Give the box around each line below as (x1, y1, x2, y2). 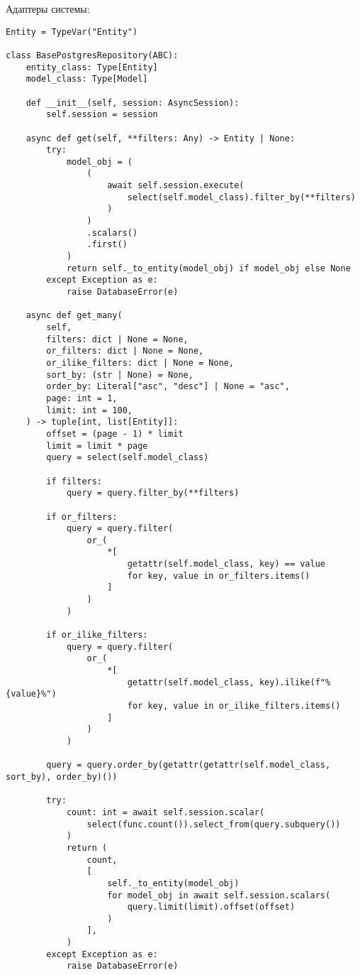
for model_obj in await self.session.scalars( (107, 890, 331, 900)
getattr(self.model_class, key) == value (127, 559, 326, 570)
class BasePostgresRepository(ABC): (6, 50, 179, 60)
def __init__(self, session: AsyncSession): (26, 97, 240, 108)
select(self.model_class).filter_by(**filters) (127, 192, 356, 202)
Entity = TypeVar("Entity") (6, 26, 138, 37)
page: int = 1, (46, 393, 118, 403)
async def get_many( (26, 310, 123, 321)
